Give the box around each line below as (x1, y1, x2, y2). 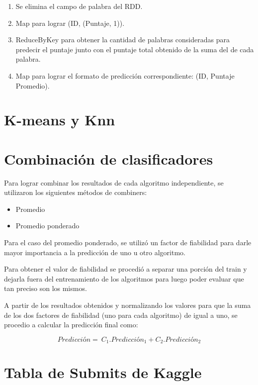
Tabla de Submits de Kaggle (4, 362, 202, 383)
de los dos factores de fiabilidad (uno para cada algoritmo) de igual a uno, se (4, 309, 238, 320)
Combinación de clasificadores (4, 148, 213, 169)
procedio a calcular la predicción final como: (4, 319, 138, 330)
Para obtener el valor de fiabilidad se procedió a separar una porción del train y (4, 264, 247, 274)
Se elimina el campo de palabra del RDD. (15, 1, 143, 11)
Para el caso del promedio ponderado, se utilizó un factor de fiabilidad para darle (4, 237, 252, 248)
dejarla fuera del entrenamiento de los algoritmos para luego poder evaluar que (4, 273, 244, 284)
